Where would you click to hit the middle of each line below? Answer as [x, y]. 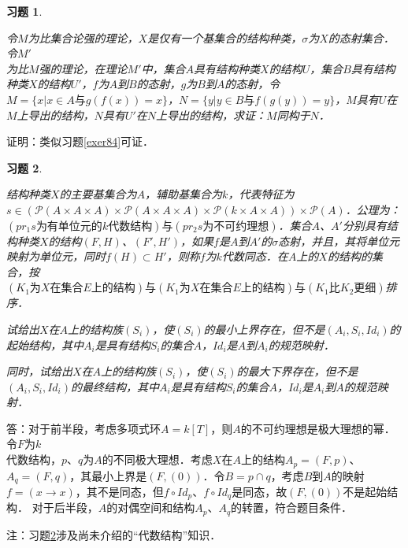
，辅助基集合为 [184, 194]
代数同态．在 [255, 256]
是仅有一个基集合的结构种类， [225, 37]
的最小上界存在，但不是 [264, 329]
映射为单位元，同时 [56, 256]
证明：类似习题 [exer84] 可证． [80, 141]
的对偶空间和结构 [151, 507]
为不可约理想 [236, 226]
